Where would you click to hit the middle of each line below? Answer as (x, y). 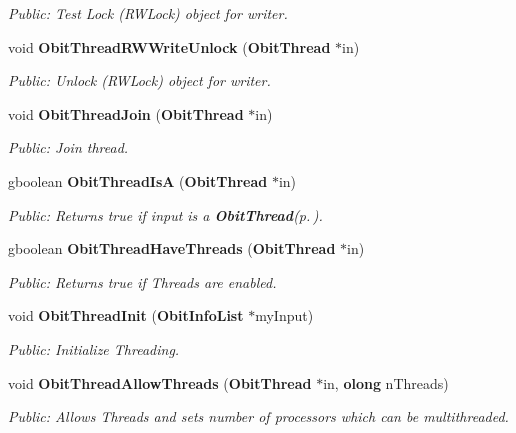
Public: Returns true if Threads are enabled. (142, 281)
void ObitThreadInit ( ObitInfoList (126, 315)
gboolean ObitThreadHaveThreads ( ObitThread (172, 248)
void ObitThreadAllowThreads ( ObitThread (160, 382)
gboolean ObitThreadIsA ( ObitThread (138, 180)
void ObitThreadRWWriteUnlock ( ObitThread (169, 46)
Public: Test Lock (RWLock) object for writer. (148, 13)
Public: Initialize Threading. (94, 348)
